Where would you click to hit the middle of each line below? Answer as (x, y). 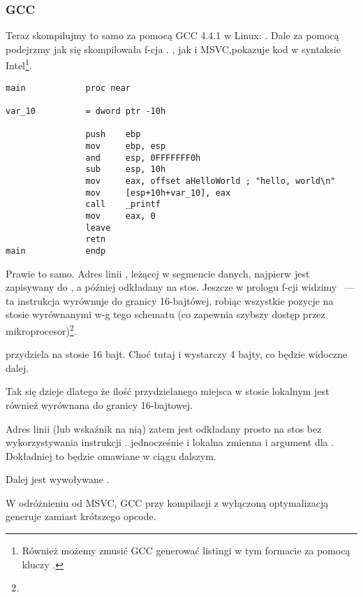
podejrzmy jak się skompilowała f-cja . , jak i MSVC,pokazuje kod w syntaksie (173, 49)
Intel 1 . (19, 64)
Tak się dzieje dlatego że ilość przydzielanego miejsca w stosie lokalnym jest (168, 391)
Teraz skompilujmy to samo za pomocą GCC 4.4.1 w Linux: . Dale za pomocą (172, 35)
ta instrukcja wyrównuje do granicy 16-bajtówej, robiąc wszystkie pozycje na (170, 300)
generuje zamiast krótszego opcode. (81, 516)
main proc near (68, 88)
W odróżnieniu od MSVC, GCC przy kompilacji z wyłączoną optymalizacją (167, 502)
